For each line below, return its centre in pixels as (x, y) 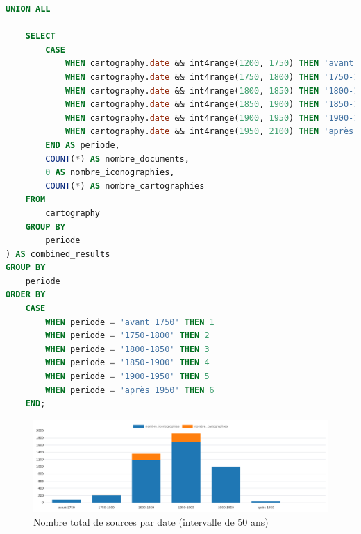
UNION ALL (28, 9)
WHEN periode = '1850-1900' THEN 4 (127, 363)
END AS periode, (83, 145)
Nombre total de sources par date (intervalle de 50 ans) (151, 522)
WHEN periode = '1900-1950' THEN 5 (127, 377)
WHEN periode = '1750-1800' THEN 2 (127, 336)
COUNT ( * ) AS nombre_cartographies (125, 186)
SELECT (40, 36)
